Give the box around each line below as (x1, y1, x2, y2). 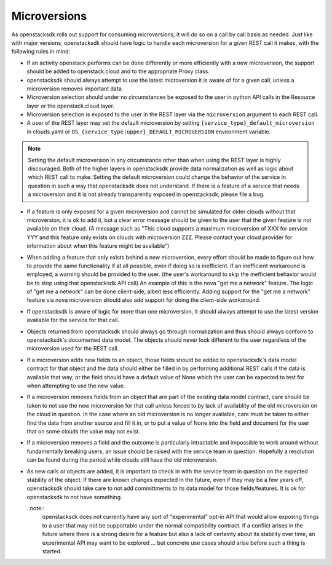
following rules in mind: (11, 48, 71, 55)
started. (42, 548, 62, 555)
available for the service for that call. (26, 317, 120, 324)
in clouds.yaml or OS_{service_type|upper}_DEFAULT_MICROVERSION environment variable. (26, 128, 271, 135)
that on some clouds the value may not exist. (26, 427, 141, 435)
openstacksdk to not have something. (26, 493, 122, 500)
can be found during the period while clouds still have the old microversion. (26, 456, 218, 464)
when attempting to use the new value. (26, 382, 125, 389)
